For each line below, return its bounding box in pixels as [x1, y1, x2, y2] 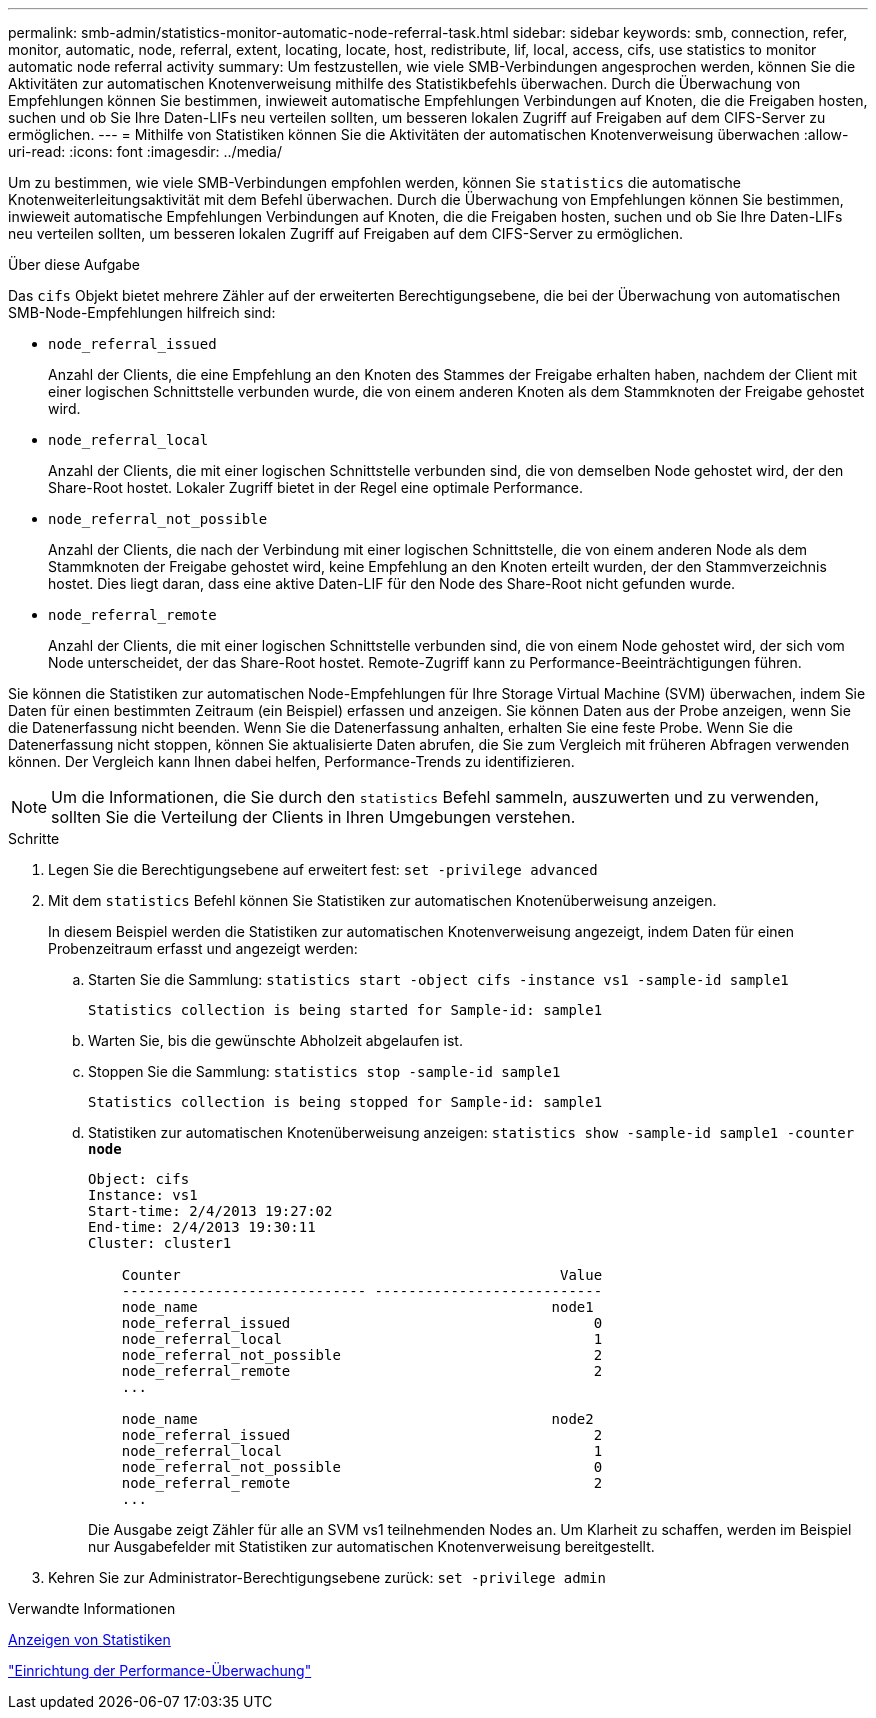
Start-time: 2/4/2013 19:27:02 [88, 1203, 333, 1219]
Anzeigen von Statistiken [8, 1631, 171, 1648]
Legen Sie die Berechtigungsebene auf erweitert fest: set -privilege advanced [48, 861, 598, 878]
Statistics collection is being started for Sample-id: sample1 [88, 1002, 603, 1018]
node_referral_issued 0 [121, 1315, 603, 1331]
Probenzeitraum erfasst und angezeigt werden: [48, 940, 358, 957]
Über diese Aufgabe [8, 256, 140, 273]
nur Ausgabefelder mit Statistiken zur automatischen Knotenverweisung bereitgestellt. [88, 1538, 655, 1555]
